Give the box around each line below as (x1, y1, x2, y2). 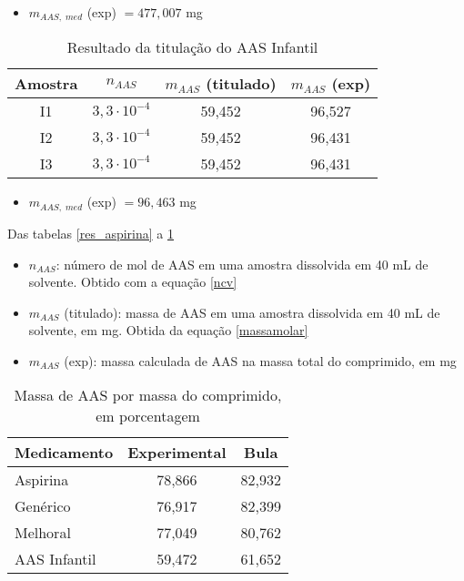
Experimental (127, 442, 227, 464)
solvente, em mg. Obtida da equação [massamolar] (28, 321, 308, 340)
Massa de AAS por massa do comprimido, (14, 384, 282, 406)
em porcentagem (96, 405, 200, 427)
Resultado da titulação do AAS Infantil (66, 36, 318, 58)
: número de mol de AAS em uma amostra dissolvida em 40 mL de (55, 254, 429, 273)
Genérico (15, 495, 71, 517)
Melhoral (15, 522, 71, 544)
